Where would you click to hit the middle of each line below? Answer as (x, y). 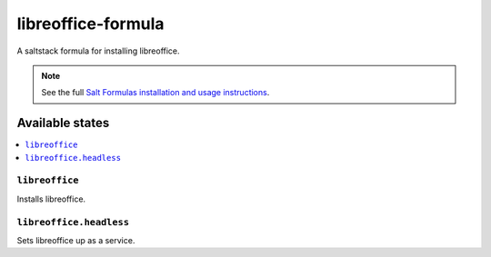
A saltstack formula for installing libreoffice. (99, 51)
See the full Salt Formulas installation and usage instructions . (155, 93)
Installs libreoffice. (51, 199)
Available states (63, 123)
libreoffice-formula (90, 24)
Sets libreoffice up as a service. (76, 240)
